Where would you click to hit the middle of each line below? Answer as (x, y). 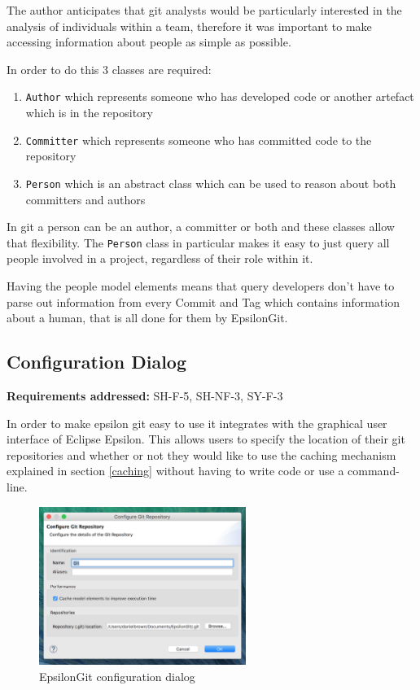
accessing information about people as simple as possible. (149, 42)
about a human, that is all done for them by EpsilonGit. (147, 318)
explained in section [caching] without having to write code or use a (175, 471)
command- (374, 471)
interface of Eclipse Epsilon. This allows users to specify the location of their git (206, 439)
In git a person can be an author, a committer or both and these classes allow (201, 227)
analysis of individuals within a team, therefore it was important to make (189, 26)
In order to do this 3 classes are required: (109, 69)
